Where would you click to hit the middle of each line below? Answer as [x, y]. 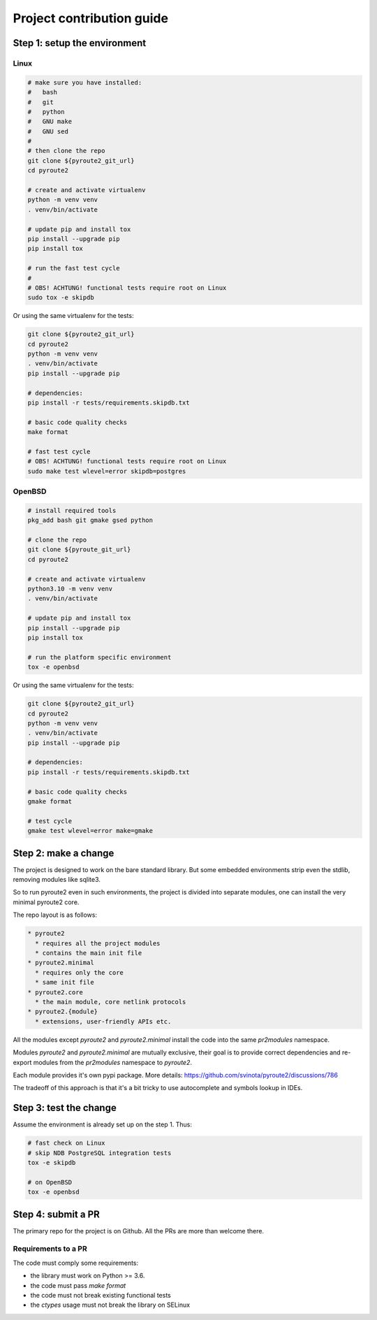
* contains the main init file [89, 953]
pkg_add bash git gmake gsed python [90, 520]
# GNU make [50, 122]
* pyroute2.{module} [62, 1012]
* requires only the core [79, 972]
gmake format [50, 802]
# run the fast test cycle [74, 268]
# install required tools [72, 510]
